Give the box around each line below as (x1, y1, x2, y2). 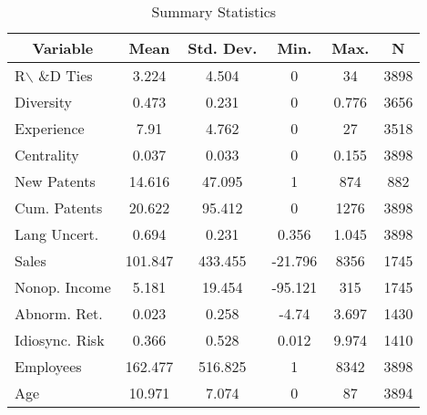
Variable (32, 37, 94, 58)
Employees (15, 356, 82, 377)
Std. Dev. (188, 37, 258, 58)
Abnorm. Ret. (15, 303, 103, 324)
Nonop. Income (15, 276, 111, 297)
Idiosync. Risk (15, 329, 105, 350)
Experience (15, 118, 85, 139)
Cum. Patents (15, 197, 103, 218)
